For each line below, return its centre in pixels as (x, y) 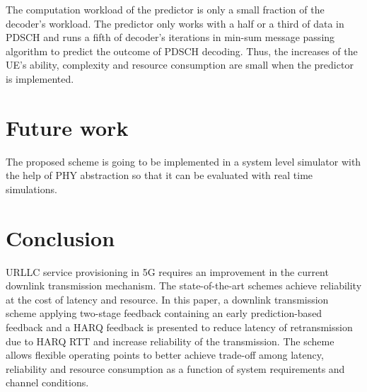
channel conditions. (47, 382)
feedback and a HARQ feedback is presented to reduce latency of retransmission (179, 327)
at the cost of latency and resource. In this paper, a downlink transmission (167, 299)
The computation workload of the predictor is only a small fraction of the (165, 9)
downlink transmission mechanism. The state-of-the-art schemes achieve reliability (184, 286)
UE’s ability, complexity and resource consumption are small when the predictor (180, 65)
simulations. (31, 189)
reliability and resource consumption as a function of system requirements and (175, 368)
